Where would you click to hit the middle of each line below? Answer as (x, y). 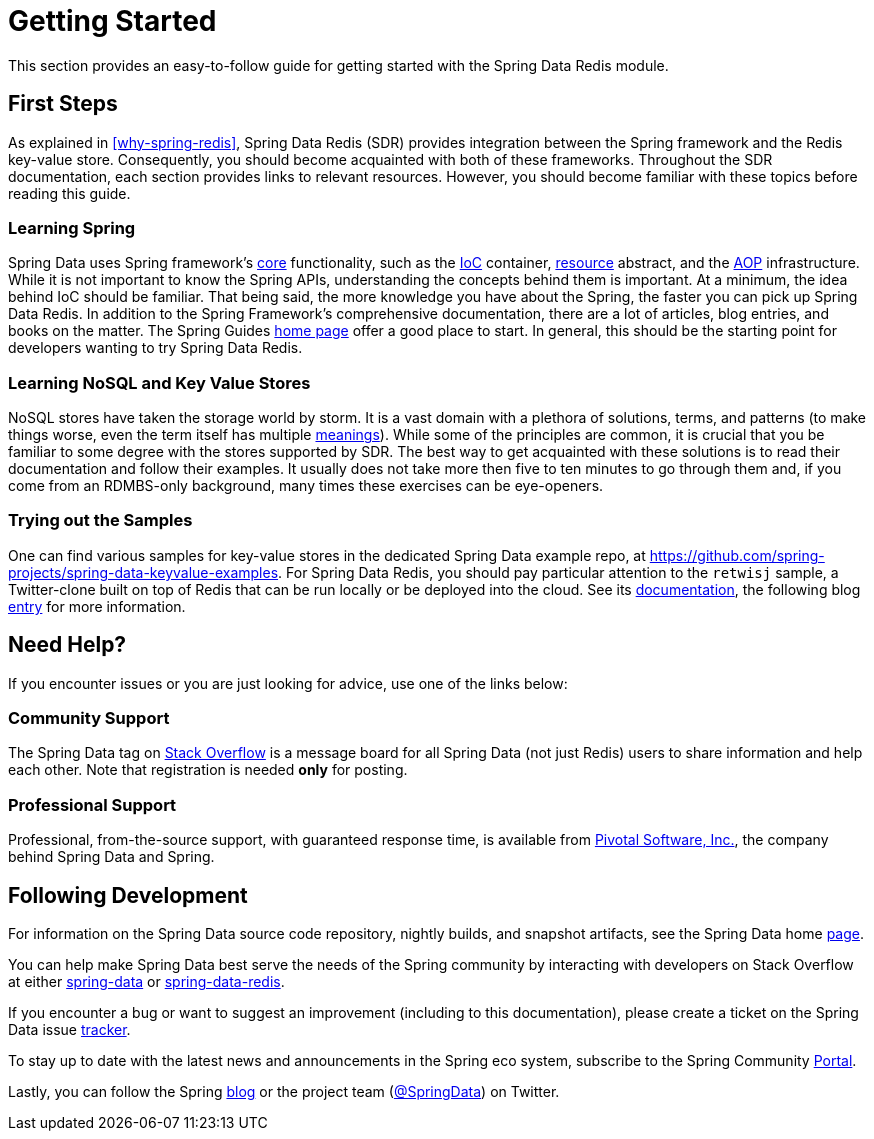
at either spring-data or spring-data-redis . (146, 982)
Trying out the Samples (100, 520)
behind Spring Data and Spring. (111, 857)
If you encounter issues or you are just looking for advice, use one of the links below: (288, 683)
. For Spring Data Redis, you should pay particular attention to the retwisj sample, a (558, 572)
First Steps (63, 104)
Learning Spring (72, 227)
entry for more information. (97, 606)
